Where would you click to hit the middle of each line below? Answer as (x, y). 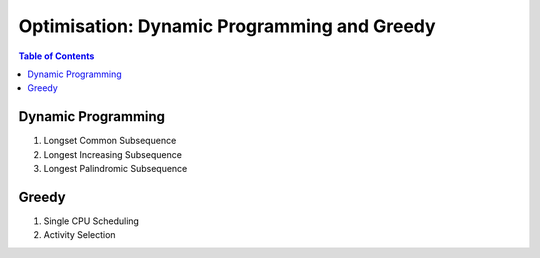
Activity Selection (79, 235)
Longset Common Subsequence (110, 141)
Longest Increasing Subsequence (112, 154)
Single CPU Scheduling (91, 221)
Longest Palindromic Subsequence (115, 169)
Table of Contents (56, 56)
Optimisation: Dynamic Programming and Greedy (227, 26)
